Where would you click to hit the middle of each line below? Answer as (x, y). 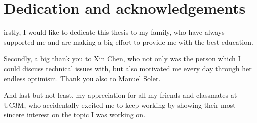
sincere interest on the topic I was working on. (75, 115)
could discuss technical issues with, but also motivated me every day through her (128, 68)
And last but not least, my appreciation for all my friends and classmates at (121, 95)
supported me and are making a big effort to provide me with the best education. (129, 42)
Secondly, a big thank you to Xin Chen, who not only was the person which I (122, 59)
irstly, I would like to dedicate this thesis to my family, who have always (114, 32)
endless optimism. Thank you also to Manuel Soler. (82, 78)
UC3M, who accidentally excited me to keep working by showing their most (120, 105)
